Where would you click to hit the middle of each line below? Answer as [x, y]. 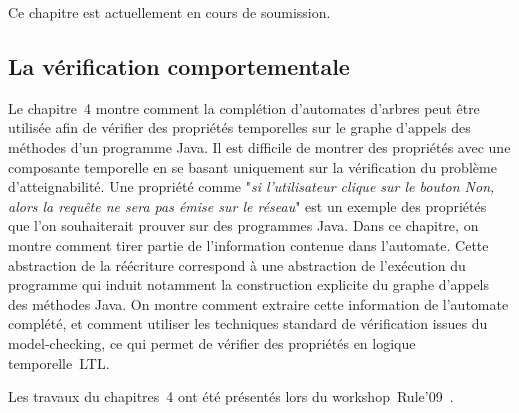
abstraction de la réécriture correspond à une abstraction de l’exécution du [237, 264]
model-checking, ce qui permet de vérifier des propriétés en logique [212, 342]
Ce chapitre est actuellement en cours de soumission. [169, 12]
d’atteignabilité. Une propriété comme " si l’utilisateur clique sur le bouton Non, [251, 186]
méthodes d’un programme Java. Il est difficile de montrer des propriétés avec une [259, 146]
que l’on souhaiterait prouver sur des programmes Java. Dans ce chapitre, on [243, 225]
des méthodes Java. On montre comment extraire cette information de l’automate [258, 303]
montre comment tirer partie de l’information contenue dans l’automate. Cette [248, 244]
